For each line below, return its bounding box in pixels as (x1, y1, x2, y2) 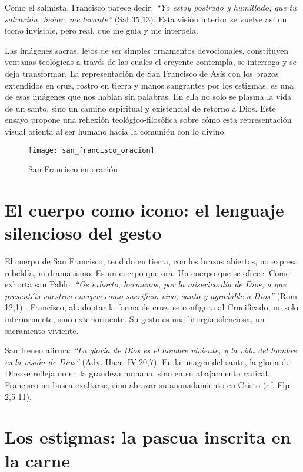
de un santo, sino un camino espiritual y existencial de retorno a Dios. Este (5, 101, 276, 114)
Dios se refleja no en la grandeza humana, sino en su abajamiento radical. (5, 367, 270, 379)
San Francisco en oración (28, 163, 118, 175)
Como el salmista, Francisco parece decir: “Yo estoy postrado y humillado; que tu (5, 1, 297, 13)
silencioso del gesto (5, 221, 162, 245)
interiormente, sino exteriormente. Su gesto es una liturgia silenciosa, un (5, 313, 265, 325)
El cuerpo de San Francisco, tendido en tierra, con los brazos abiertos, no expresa (5, 255, 298, 267)
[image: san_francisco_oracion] (28, 146, 155, 155)
